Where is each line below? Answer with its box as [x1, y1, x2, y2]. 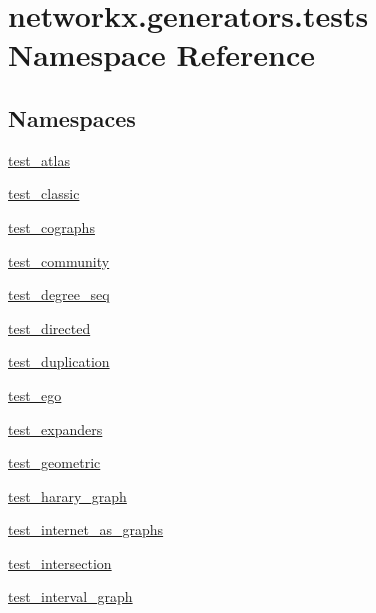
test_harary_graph [8, 485, 127, 506]
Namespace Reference [8, 34, 315, 75]
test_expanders [8, 418, 103, 439]
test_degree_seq [8, 284, 110, 305]
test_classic [8, 183, 80, 204]
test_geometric [8, 452, 101, 473]
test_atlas [8, 149, 70, 170]
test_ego [8, 384, 62, 405]
